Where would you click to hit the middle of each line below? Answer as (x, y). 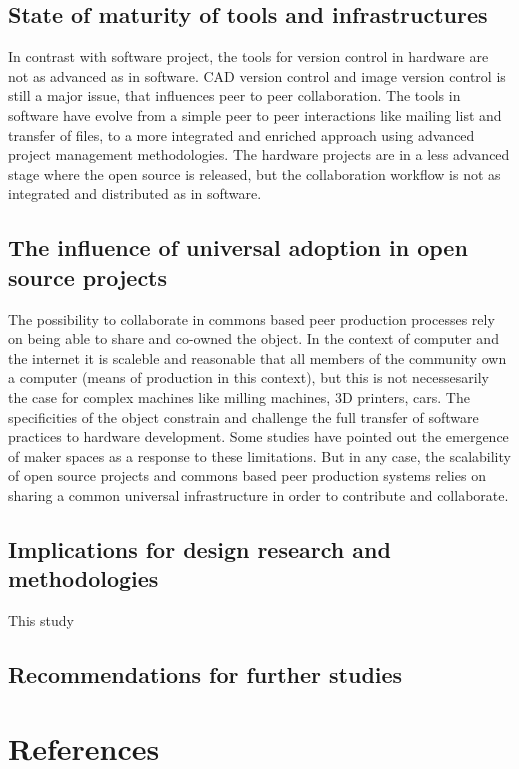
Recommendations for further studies (205, 674)
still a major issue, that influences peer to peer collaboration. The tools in (234, 95)
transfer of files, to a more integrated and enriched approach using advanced (241, 134)
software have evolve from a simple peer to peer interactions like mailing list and (255, 114)
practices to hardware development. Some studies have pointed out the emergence (258, 436)
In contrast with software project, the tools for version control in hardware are (248, 56)
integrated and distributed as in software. (135, 193)
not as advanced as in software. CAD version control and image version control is (257, 75)
